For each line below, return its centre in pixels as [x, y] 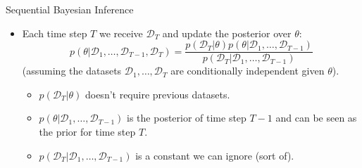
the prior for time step [87, 132]
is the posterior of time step [187, 118]
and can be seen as [316, 118]
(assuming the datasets [72, 71]
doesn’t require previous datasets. [157, 94]
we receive [121, 33]
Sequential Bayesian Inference [70, 9]
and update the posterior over [227, 33]
